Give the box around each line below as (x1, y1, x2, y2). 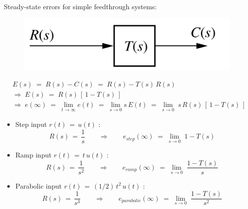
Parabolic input (15, 180, 62, 191)
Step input (15, 119, 47, 129)
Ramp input (15, 149, 52, 159)
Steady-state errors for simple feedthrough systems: (4, 1, 157, 11)
